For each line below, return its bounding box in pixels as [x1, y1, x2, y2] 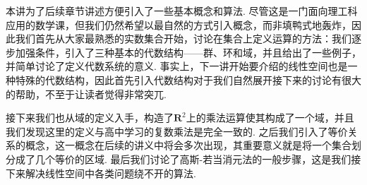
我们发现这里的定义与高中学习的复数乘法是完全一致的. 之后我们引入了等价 [6, 124, 348, 138]
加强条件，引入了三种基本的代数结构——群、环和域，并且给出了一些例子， [15, 44, 361, 59]
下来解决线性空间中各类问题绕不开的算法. [6, 165, 196, 180]
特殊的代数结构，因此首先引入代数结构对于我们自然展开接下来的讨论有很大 [15, 72, 361, 87]
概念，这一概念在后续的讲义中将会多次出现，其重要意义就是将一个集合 [25, 138, 351, 153]
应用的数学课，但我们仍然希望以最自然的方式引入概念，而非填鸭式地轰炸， [6, 17, 351, 32]
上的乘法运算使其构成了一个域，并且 [186, 110, 354, 125]
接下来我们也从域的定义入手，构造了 [6, 110, 174, 125]
